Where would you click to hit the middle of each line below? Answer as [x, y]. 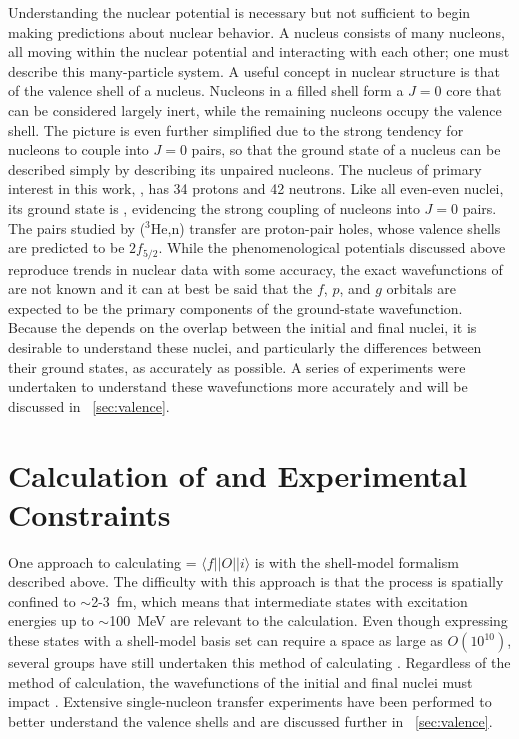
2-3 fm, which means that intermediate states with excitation [279, 600]
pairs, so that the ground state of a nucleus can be [346, 149]
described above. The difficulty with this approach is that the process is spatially [256, 581]
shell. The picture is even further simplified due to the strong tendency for [236, 129]
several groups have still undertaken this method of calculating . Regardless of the [259, 662]
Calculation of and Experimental [238, 474]
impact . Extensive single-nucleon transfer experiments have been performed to [250, 701]
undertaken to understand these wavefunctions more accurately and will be [238, 386]
